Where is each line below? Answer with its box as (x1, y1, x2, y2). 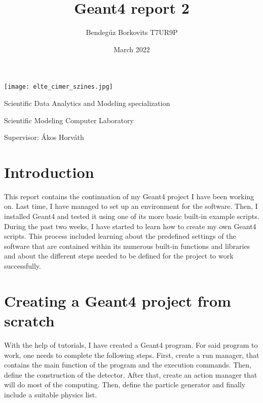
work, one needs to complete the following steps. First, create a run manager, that (4, 349, 259, 360)
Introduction (4, 161, 94, 182)
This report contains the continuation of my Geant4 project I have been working (4, 191, 254, 201)
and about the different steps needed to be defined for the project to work (4, 250, 234, 261)
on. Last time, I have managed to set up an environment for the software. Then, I (4, 201, 258, 211)
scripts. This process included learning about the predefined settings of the (4, 231, 236, 241)
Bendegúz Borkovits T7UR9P (86, 27, 178, 38)
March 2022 (114, 44, 150, 54)
